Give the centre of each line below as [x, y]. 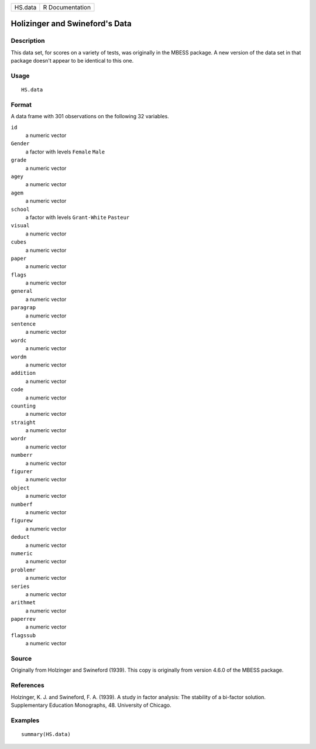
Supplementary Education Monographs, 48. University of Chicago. [91, 705]
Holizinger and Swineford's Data [71, 24]
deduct [20, 537]
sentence [23, 324]
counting [23, 406]
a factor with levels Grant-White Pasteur [78, 217]
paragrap [23, 308]
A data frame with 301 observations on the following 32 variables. [90, 117]
